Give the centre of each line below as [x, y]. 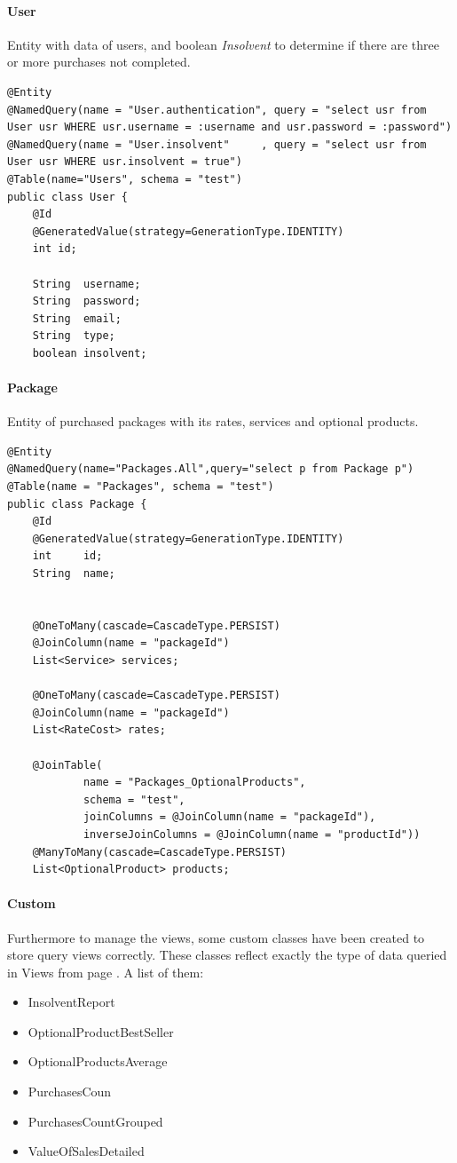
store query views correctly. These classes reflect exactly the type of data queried [227, 955]
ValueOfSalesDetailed [86, 1151]
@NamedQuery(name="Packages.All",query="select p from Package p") [211, 469]
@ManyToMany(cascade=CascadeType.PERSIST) [159, 852]
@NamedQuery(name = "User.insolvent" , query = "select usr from [217, 144]
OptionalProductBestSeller [101, 1031]
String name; [74, 574]
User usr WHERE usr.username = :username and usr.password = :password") [230, 127]
